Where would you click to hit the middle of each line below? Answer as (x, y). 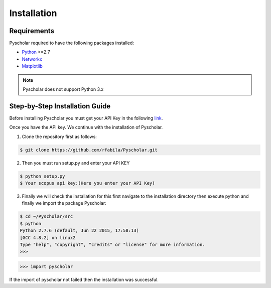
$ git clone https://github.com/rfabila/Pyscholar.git (89, 150)
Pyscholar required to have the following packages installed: (72, 43)
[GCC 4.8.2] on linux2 (48, 238)
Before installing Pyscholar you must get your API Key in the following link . (86, 118)
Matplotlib (32, 66)
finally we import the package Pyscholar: (64, 203)
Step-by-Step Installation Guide (60, 106)
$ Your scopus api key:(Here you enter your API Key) (87, 183)
